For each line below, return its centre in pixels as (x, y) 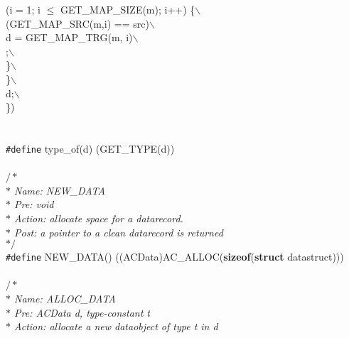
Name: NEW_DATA (60, 190)
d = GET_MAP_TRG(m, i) (69, 37)
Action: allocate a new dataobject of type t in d (116, 326)
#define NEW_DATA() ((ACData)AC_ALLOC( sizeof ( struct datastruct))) (175, 257)
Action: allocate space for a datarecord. (99, 218)
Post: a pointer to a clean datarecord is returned (119, 232)
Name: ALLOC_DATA (65, 298)
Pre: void (34, 204)
